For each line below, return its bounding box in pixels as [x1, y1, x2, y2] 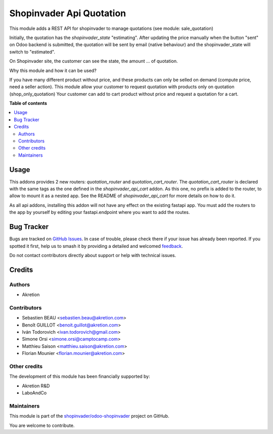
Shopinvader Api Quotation [9, 8, 126, 19]
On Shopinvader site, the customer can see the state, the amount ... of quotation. [9, 58, 178, 64]
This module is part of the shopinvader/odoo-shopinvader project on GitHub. [9, 413, 169, 419]
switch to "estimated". [9, 49, 56, 55]
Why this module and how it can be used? [9, 67, 97, 74]
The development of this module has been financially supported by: [9, 373, 150, 380]
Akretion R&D [22, 383, 50, 389]
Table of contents [9, 100, 48, 106]
